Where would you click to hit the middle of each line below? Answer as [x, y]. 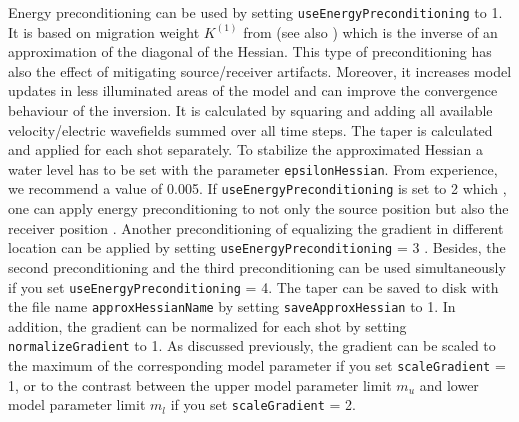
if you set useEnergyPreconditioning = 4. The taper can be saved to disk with [253, 286]
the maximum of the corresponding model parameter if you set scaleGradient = [257, 365]
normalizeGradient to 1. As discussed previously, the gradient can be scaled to [252, 345]
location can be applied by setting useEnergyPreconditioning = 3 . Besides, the [257, 247]
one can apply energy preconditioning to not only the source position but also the [258, 208]
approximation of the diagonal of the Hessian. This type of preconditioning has [250, 51]
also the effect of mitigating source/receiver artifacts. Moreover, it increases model [260, 70]
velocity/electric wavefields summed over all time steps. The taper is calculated [250, 129]
